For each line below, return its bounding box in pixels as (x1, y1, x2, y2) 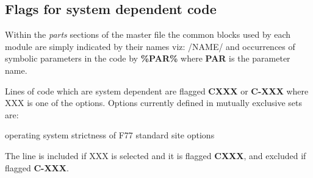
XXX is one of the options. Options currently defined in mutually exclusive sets (5, 96, 303, 109)
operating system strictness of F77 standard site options (5, 129, 215, 141)
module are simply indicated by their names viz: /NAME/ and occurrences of (5, 40, 295, 52)
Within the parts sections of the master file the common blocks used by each (5, 28, 291, 41)
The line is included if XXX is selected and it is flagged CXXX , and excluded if (5, 149, 306, 162)
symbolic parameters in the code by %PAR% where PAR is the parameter (5, 52, 290, 65)
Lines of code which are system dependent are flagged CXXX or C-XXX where (5, 84, 309, 97)
